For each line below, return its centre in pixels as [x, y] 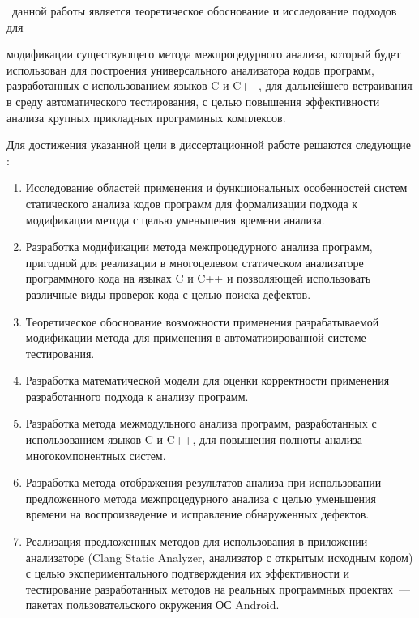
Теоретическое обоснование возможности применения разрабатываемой [202, 321]
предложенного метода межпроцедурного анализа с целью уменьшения [201, 498]
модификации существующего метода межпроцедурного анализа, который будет [204, 54]
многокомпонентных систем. [96, 455]
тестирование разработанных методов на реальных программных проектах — [218, 588]
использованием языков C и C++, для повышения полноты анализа [194, 439]
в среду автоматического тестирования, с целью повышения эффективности [193, 101]
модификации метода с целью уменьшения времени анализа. [175, 219]
